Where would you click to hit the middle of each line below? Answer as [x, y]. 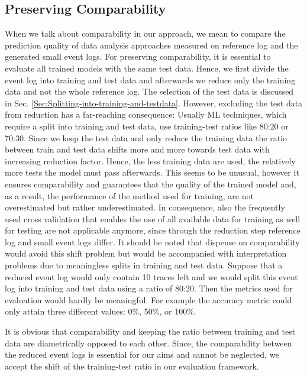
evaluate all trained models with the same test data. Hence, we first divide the [147, 68]
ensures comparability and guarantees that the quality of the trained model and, [151, 184]
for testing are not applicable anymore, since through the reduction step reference [153, 230]
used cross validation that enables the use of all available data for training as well [153, 218]
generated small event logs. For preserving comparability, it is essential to [138, 56]
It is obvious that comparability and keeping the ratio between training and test [150, 331]
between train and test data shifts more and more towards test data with [137, 149]
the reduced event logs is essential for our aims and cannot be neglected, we [142, 354]
